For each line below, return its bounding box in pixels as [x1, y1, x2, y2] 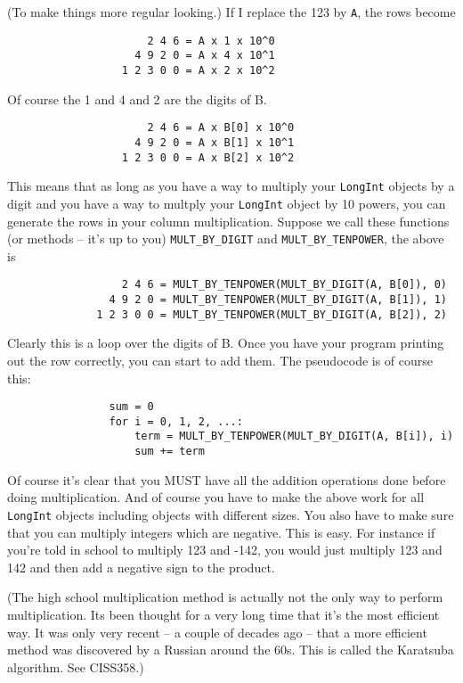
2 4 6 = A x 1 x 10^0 [147, 34, 275, 47]
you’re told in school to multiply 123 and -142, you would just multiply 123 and [7, 540, 443, 559]
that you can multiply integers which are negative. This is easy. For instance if [7, 523, 435, 541]
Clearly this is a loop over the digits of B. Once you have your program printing [7, 333, 444, 352]
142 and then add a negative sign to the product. [7, 557, 275, 576]
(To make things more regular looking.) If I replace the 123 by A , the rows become [7, 3, 456, 21]
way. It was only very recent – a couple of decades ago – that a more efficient [7, 622, 427, 641]
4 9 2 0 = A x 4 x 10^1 [134, 49, 275, 62]
